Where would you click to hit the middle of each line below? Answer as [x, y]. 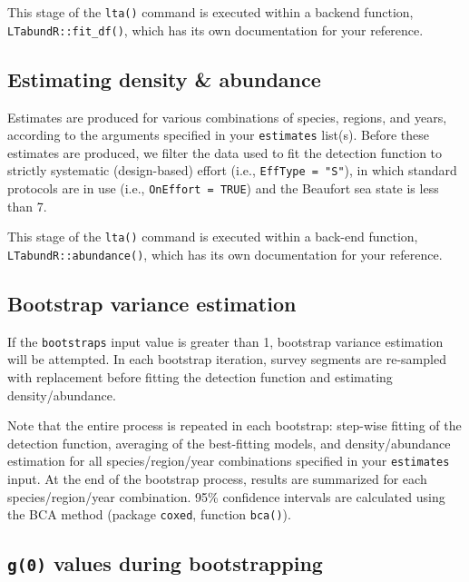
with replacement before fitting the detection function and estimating [200, 377]
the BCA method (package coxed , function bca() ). [149, 514]
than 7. [27, 206]
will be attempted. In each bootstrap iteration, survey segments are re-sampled [227, 359]
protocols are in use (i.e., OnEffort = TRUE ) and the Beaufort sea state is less [223, 188]
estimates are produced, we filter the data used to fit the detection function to [225, 152]
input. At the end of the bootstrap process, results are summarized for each [217, 479]
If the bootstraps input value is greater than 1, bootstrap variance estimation [225, 341]
